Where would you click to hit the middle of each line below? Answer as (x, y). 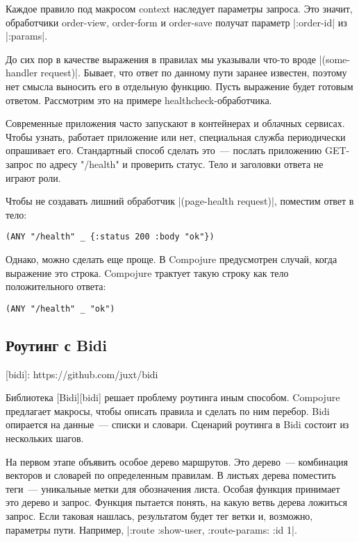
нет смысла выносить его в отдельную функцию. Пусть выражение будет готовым (179, 86)
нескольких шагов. (45, 438)
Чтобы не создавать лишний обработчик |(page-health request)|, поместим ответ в (180, 201)
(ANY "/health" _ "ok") (60, 308)
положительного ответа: (56, 286)
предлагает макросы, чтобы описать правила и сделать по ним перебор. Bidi (168, 410)
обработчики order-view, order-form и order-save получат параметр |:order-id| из (176, 22)
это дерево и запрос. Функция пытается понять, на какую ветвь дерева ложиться (177, 502)
